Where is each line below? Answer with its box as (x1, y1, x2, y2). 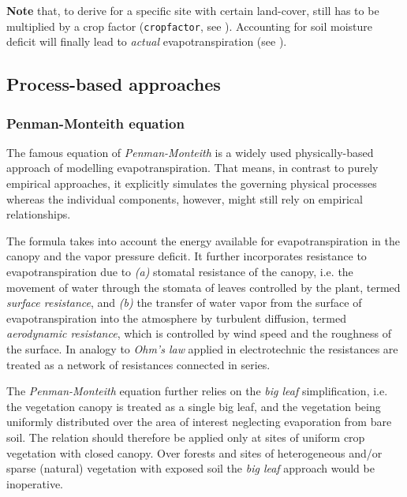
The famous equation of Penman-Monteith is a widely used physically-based (6, 144, 374, 160)
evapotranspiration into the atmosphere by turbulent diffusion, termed (6, 309, 346, 326)
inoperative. (6, 475, 64, 491)
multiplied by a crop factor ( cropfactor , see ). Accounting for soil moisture (6, 17, 372, 34)
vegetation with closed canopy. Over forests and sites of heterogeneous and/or (6, 444, 383, 461)
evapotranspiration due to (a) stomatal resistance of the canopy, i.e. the (6, 263, 353, 279)
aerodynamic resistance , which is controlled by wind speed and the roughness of (6, 325, 391, 342)
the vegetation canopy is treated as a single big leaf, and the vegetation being (6, 398, 381, 414)
